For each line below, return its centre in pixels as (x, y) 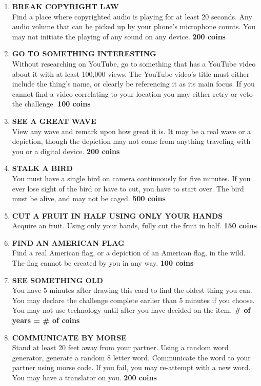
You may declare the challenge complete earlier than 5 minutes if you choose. (133, 300)
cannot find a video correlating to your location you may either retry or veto (132, 93)
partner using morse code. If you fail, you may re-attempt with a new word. (131, 367)
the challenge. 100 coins (51, 104)
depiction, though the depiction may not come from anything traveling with (131, 141)
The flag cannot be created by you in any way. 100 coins (103, 263)
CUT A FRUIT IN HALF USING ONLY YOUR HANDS (117, 215)
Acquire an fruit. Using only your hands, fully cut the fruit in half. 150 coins (134, 226)
